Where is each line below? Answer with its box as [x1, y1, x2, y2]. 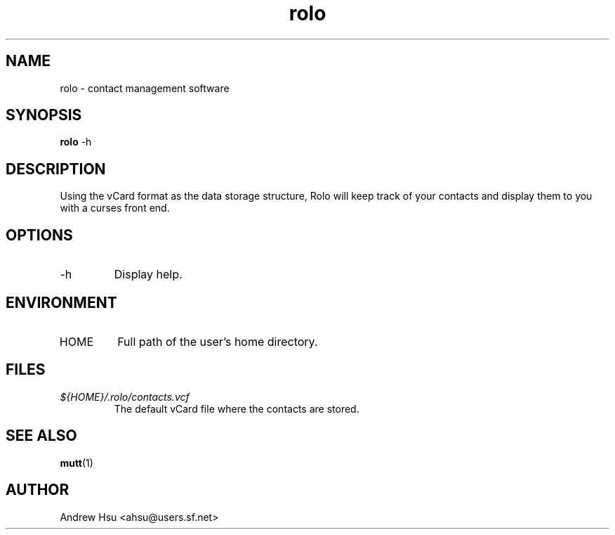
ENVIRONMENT [6, 293, 117, 311]
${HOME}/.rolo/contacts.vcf [60, 390, 190, 403]
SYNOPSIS [6, 106, 82, 124]
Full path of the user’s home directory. [117, 334, 318, 349]
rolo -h [60, 136, 92, 148]
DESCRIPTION [6, 160, 106, 178]
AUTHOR [6, 481, 70, 499]
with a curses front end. [60, 202, 170, 214]
